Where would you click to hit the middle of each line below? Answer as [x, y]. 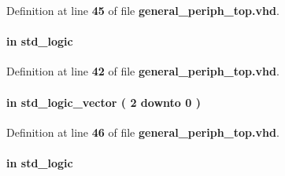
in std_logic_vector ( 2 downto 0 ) [104, 102]
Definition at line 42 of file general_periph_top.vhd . [143, 71]
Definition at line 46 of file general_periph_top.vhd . [143, 132]
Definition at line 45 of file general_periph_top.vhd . [143, 10]
